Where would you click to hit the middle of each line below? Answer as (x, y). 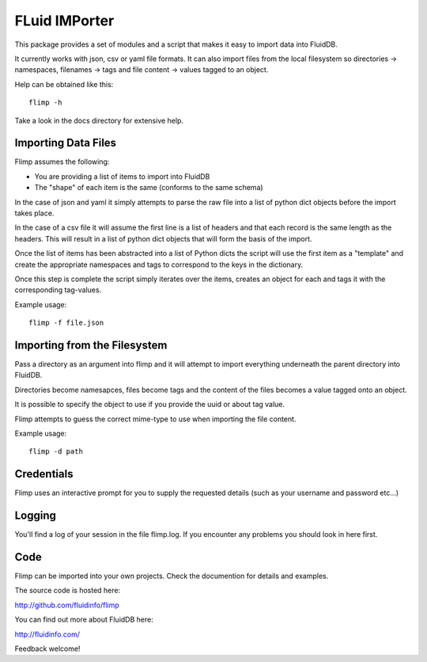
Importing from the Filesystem (91, 345)
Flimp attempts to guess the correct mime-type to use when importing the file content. (155, 419)
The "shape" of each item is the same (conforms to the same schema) (149, 188)
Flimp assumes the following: (62, 162)
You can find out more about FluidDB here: (84, 620)
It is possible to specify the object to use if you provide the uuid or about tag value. (149, 405)
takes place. (34, 213)
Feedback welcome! (47, 649)
